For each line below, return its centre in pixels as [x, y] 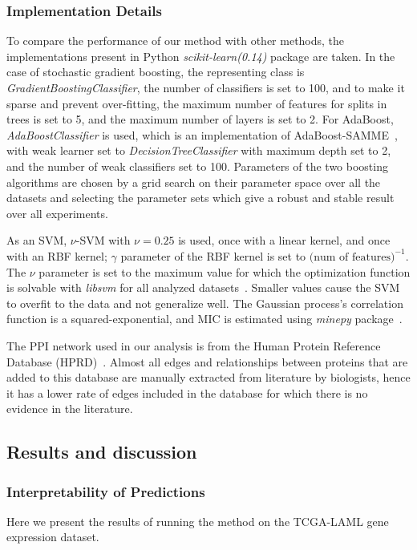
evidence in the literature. [70, 408]
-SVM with [103, 240]
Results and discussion [102, 452]
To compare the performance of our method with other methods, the [176, 40]
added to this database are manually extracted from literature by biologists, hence [208, 377]
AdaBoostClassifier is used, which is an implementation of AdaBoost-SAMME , [202, 134]
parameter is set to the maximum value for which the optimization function [225, 271]
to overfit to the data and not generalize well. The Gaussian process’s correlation [205, 303]
